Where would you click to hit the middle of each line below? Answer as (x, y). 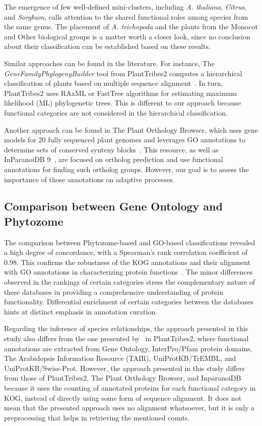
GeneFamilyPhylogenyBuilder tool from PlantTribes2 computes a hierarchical (123, 73)
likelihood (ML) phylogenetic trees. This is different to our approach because (123, 103)
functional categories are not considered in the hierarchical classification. (116, 112)
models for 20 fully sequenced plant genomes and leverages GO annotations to (125, 140)
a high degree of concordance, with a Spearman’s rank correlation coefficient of (126, 252)
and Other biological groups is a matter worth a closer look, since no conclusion (127, 36)
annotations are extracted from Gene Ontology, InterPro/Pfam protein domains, (128, 348)
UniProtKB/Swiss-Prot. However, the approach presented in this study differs (124, 368)
